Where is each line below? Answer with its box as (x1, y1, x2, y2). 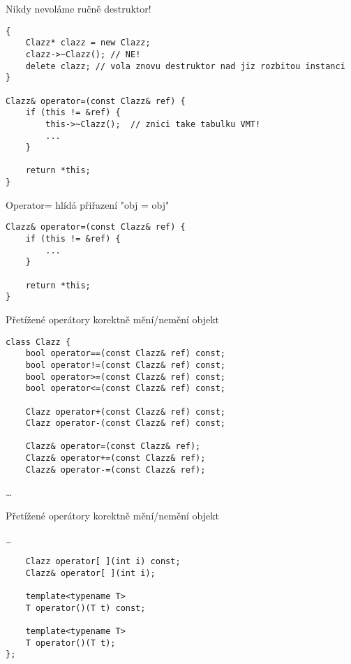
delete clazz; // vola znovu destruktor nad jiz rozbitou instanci (25, 61, 345, 71)
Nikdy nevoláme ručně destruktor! (6, 1, 151, 15)
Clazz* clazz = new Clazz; (25, 38, 151, 48)
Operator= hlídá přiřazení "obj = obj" (6, 197, 170, 212)
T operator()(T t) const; (25, 603, 146, 613)
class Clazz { (6, 337, 71, 347)
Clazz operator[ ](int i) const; (25, 556, 181, 567)
